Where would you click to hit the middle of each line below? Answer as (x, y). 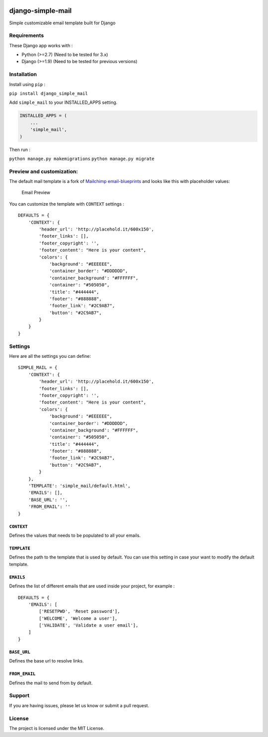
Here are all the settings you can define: (50, 356)
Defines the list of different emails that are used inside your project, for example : (92, 586)
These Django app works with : (41, 45)
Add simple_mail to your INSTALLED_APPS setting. (63, 102)
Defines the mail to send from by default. (51, 683)
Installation (23, 75)
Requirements (27, 36)
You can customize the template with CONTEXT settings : (67, 204)
